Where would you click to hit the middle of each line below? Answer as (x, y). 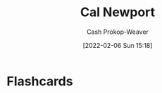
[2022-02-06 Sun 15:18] (118, 45)
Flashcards (40, 81)
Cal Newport (118, 12)
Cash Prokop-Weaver (118, 32)
